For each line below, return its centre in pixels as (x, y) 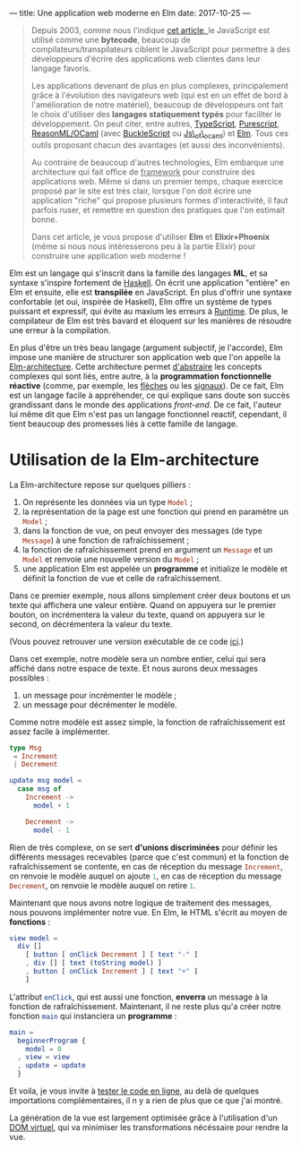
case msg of (40, 789)
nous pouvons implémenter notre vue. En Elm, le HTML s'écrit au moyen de (149, 912)
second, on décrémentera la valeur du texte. (91, 624)
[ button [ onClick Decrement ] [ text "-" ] (112, 955)
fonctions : (30, 922)
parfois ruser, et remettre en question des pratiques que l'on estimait (158, 210)
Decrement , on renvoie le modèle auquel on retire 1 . (103, 885)
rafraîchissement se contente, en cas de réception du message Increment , (146, 866)
